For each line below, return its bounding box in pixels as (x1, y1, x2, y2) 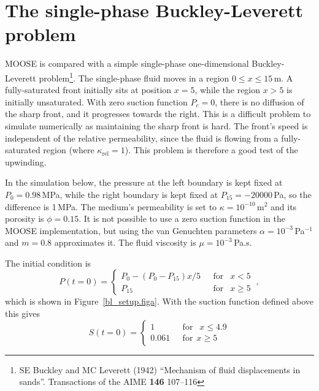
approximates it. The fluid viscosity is (54, 236, 196, 249)
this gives (5, 307, 40, 320)
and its (271, 200, 297, 213)
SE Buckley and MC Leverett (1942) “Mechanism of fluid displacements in (19, 363, 301, 376)
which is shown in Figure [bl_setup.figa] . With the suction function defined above (5, 295, 314, 308)
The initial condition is (5, 256, 91, 269)
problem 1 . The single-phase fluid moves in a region (39, 69, 229, 84)
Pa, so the (274, 188, 312, 200)
